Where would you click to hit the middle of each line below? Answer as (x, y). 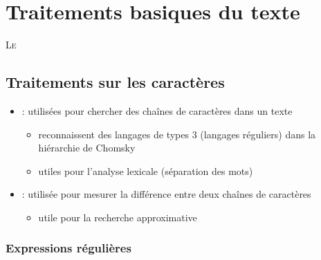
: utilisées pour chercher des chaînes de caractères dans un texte (157, 110)
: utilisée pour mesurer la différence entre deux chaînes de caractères (166, 194)
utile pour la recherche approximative (118, 217)
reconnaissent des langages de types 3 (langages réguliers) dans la (177, 134)
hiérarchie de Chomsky (87, 148)
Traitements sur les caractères (115, 82)
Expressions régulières (68, 248)
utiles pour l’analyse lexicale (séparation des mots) (146, 170)
